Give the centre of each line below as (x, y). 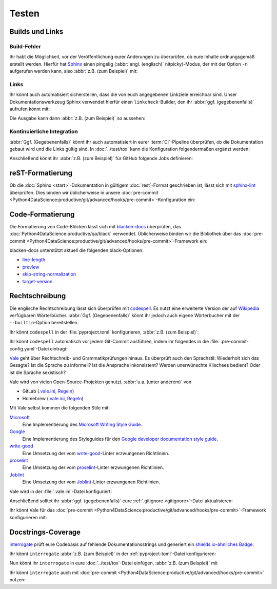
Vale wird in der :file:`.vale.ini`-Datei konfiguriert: (61, 491)
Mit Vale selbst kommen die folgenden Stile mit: (60, 408)
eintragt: (59, 348)
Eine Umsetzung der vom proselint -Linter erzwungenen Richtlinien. (93, 467)
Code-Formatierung (42, 214)
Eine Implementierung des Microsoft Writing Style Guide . (82, 425)
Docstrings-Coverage (45, 532)
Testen (24, 13)
